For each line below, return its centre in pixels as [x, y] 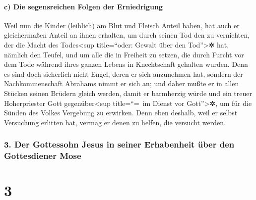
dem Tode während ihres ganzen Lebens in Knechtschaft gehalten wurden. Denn [126, 64]
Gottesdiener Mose [43, 156]
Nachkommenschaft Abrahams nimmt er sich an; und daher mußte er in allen [122, 83]
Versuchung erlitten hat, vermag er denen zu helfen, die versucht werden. [115, 122]
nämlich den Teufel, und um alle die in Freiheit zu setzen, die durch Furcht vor [124, 54]
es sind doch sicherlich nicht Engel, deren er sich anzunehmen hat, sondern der [124, 74]
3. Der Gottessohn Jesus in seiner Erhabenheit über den [119, 144]
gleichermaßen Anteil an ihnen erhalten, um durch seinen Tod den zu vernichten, [127, 35]
